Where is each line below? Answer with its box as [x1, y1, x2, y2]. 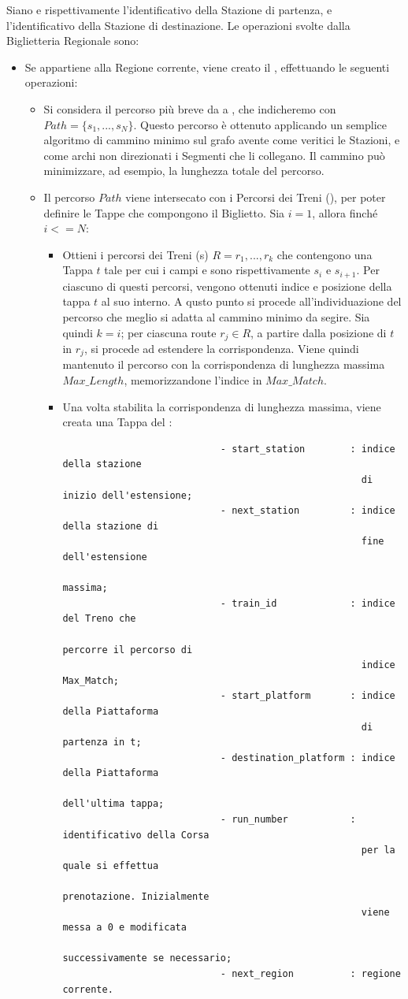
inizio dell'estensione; [62, 489, 193, 501]
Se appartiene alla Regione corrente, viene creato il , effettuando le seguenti [24, 58, 390, 75]
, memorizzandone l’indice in [124, 372, 262, 388]
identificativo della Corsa [62, 829, 210, 841]
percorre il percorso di [62, 644, 193, 655]
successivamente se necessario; [62, 953, 232, 964]
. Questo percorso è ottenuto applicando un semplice [133, 116, 388, 132]
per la [361, 845, 395, 856]
